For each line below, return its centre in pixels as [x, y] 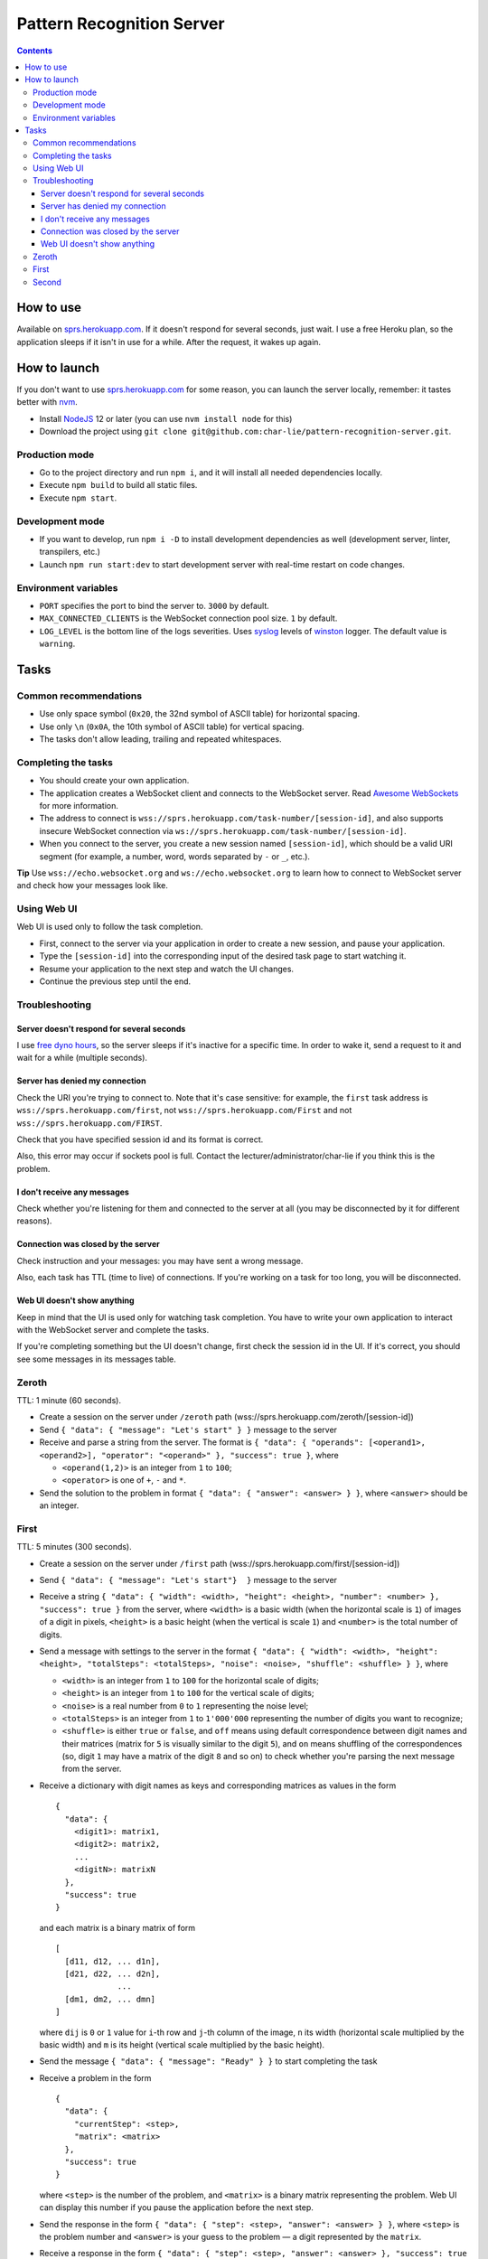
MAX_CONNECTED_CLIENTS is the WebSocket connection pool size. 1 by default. [188, 618]
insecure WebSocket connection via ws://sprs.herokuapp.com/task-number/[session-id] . [223, 830]
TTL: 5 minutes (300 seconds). [75, 1547]
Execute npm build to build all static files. [118, 485]
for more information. [79, 805]
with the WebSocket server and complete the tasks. [113, 1330]
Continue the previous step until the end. [115, 981]
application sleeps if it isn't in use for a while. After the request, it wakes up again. [169, 342]
